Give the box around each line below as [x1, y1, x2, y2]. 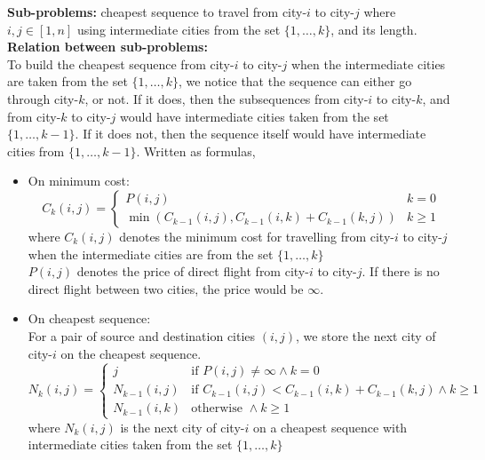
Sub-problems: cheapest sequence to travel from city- [7, 3, 307, 20]
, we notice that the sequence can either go [179, 72, 412, 91]
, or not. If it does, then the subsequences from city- [84, 89, 369, 107]
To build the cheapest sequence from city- [7, 54, 235, 73]
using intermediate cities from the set [76, 20, 281, 38]
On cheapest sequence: [28, 309, 151, 328]
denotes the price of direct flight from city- [76, 262, 309, 281]
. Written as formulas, [136, 141, 256, 160]
